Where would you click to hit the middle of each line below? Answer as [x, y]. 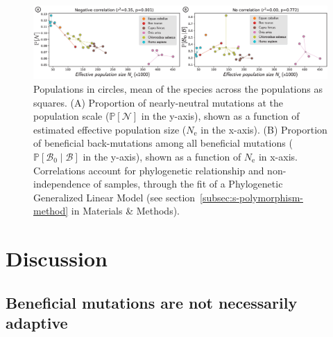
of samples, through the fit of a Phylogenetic [188, 184]
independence [62, 184]
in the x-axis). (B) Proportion [264, 129]
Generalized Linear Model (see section [114, 197]
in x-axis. [278, 156]
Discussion [57, 258]
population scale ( [71, 116]
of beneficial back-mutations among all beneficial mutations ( [163, 143]
